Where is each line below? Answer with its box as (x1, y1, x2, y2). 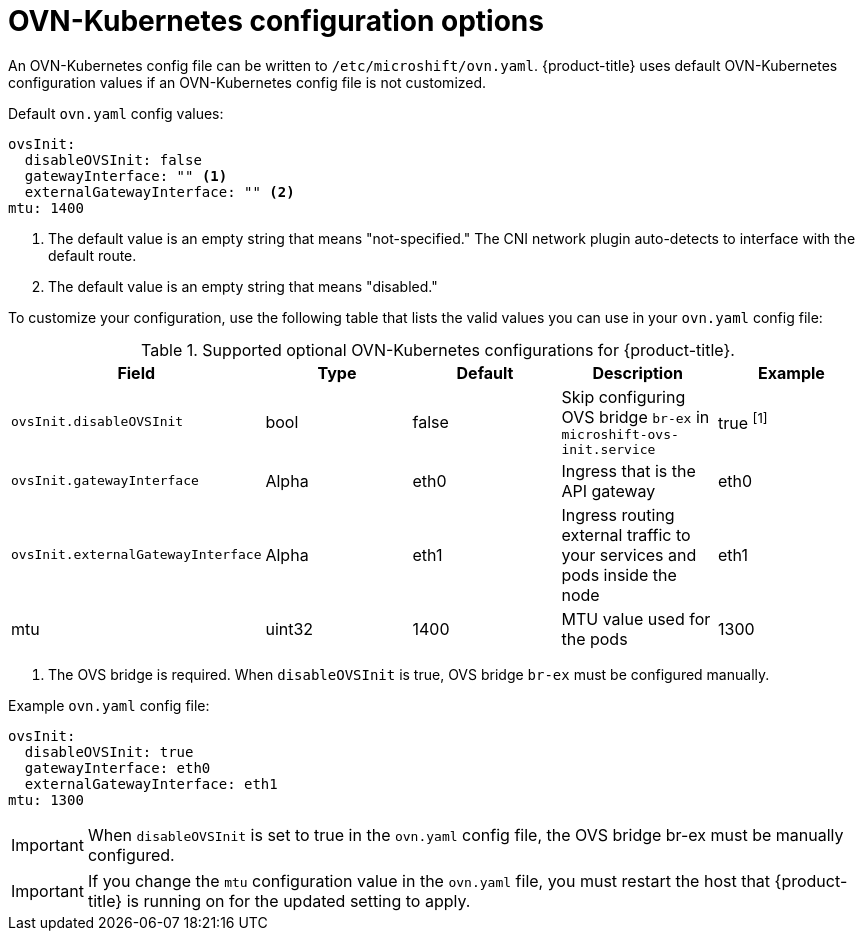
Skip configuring (561, 386, 686, 407)
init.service (561, 441, 656, 457)
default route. (48, 246, 137, 264)
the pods (561, 628, 628, 649)
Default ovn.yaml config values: (8, 104, 224, 122)
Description (592, 362, 683, 383)
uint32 (265, 618, 314, 639)
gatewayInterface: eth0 (24, 759, 211, 776)
